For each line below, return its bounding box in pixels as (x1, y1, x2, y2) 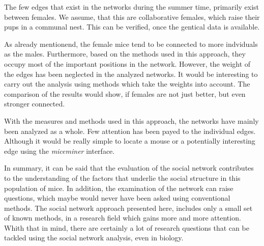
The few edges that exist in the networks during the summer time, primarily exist (4, 2, 259, 12)
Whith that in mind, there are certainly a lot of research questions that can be (4, 222, 249, 233)
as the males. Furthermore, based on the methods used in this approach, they (4, 48, 246, 59)
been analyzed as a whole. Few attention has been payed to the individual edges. (4, 125, 256, 136)
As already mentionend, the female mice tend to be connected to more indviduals (4, 38, 258, 49)
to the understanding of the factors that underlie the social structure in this (4, 172, 241, 183)
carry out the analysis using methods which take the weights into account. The (4, 78, 250, 89)
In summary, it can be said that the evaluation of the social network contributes (4, 162, 254, 173)
